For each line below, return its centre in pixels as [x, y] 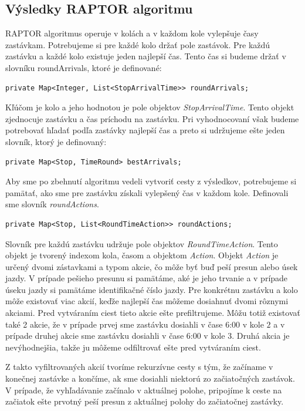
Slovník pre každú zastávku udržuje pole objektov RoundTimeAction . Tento [142, 243]
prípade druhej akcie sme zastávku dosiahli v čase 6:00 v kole [115, 336]
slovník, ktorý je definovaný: [56, 141]
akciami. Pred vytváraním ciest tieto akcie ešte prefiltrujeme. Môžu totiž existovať [153, 313]
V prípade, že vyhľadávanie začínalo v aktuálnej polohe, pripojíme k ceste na [144, 390]
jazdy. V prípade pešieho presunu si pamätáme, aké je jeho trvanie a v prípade [147, 278]
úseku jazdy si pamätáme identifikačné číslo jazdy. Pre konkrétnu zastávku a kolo [152, 289]
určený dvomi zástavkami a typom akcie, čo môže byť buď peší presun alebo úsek [152, 266]
